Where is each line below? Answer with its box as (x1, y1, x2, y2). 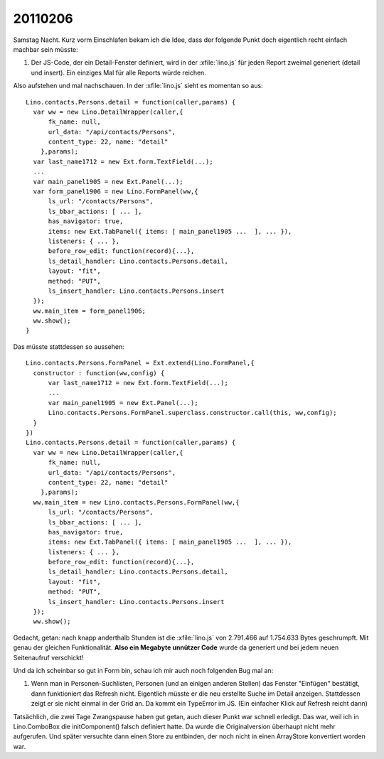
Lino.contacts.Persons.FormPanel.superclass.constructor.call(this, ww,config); (48, 409, 337, 417)
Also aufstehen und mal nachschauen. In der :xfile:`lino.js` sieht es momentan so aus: (13, 82, 263, 90)
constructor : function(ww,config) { (33, 369, 165, 377)
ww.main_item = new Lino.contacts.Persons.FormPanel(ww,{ (33, 498, 240, 506)
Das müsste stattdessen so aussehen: (13, 342, 124, 351)
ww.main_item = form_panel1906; (33, 306, 146, 315)
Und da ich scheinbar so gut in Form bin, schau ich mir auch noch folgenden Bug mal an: (13, 666, 274, 674)
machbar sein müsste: (13, 45, 78, 53)
